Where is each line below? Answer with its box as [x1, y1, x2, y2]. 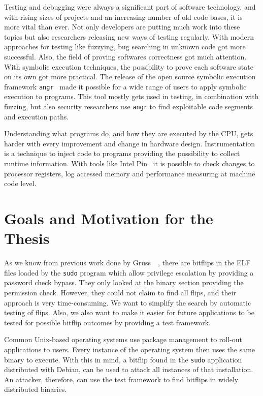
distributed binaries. [4, 384, 67, 394]
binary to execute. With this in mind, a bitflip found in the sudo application [4, 354, 242, 364]
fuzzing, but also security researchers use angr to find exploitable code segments [4, 101, 253, 111]
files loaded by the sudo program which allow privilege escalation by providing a [4, 267, 254, 278]
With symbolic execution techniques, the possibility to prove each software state [4, 61, 253, 72]
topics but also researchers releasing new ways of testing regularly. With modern [4, 31, 254, 42]
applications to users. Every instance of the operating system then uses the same [4, 344, 255, 354]
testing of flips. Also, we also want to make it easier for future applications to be [4, 307, 254, 318]
